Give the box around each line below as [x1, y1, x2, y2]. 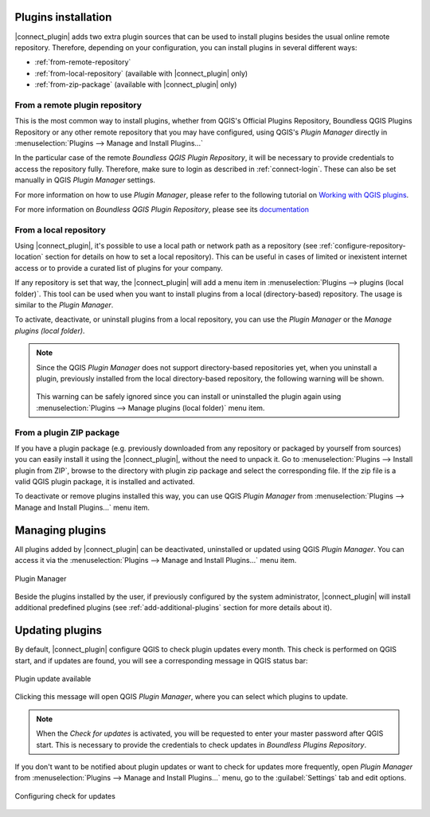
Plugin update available [14, 674, 92, 684]
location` [14, 252, 44, 262]
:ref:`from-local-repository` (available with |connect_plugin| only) [34, 68, 248, 78]
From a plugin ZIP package [14, 427, 120, 438]
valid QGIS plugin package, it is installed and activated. [14, 477, 195, 487]
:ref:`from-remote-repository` [34, 57, 131, 67]
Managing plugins [14, 523, 107, 537]
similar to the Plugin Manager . [14, 300, 114, 310]
